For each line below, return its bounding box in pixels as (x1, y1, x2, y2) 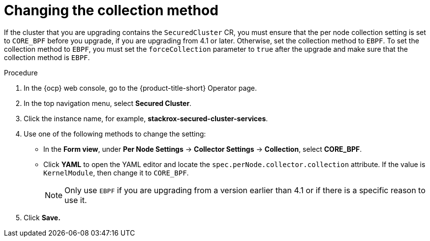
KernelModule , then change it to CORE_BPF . (43, 168, 189, 177)
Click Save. (24, 213, 61, 222)
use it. (64, 195, 87, 205)
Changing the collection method (4, 2, 218, 19)
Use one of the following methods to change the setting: (24, 129, 206, 138)
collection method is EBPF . (4, 53, 90, 62)
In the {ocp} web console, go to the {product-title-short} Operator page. (24, 83, 257, 92)
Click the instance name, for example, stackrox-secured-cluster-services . (24, 114, 268, 123)
